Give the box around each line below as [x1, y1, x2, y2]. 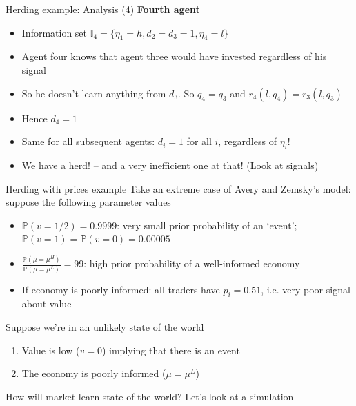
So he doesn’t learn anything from [21, 86, 166, 100]
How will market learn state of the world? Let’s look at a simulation [6, 389, 294, 403]
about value [21, 296, 72, 311]
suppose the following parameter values [6, 195, 171, 209]
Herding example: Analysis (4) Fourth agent [6, 2, 200, 16]
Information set [21, 25, 88, 39]
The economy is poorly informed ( [21, 366, 166, 380]
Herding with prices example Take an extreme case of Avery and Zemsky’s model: [6, 181, 351, 195]
